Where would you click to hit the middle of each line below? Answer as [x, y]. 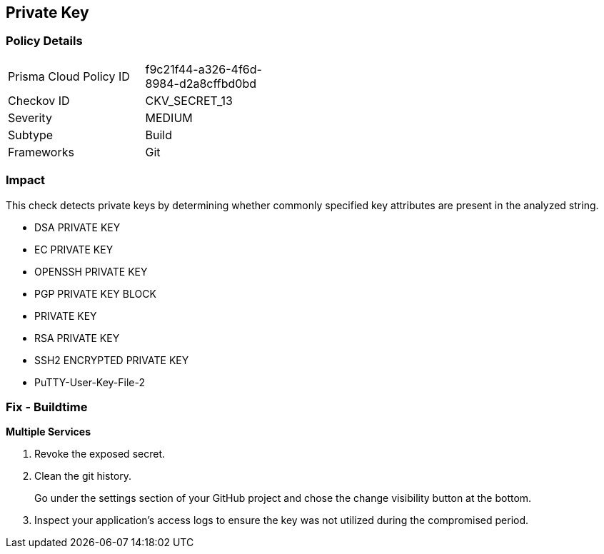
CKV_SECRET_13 [189, 100]
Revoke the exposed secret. [100, 454]
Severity [30, 117]
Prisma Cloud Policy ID [69, 76]
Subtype [31, 135]
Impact [26, 180]
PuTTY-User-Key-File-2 [90, 382]
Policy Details [44, 41]
